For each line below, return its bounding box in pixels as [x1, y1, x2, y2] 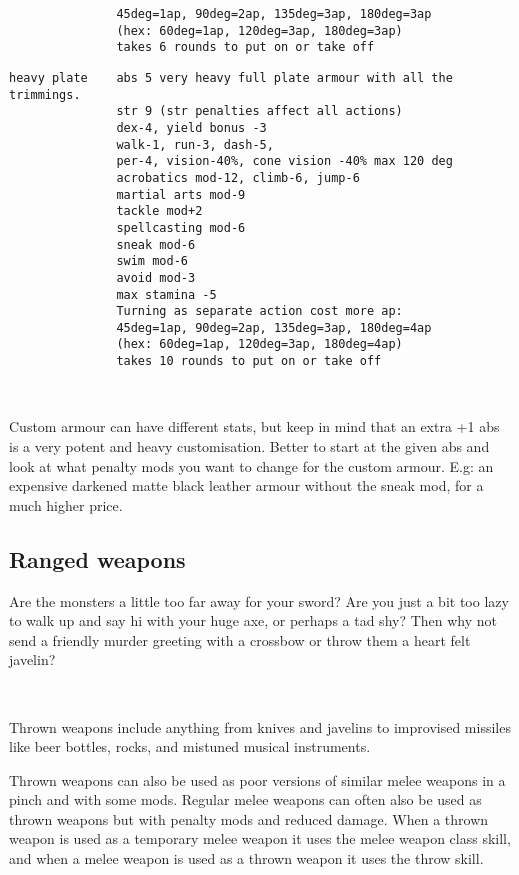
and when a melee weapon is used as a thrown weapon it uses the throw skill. [9, 848, 484, 869]
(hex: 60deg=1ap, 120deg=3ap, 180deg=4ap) [116, 337, 403, 352]
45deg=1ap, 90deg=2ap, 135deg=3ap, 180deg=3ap [116, 7, 432, 21]
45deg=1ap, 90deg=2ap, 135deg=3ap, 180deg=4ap [116, 320, 432, 335]
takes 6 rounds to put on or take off [116, 40, 375, 55]
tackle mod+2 [116, 204, 203, 219]
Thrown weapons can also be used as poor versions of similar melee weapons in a [9, 769, 506, 790]
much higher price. [9, 494, 123, 515]
